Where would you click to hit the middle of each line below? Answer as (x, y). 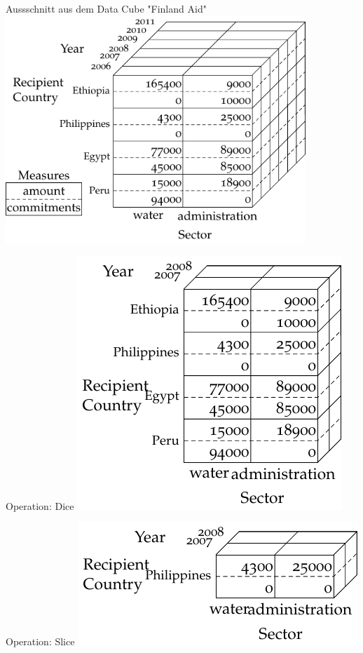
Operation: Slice (40, 641)
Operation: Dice (40, 505)
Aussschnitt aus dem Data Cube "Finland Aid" (106, 8)
